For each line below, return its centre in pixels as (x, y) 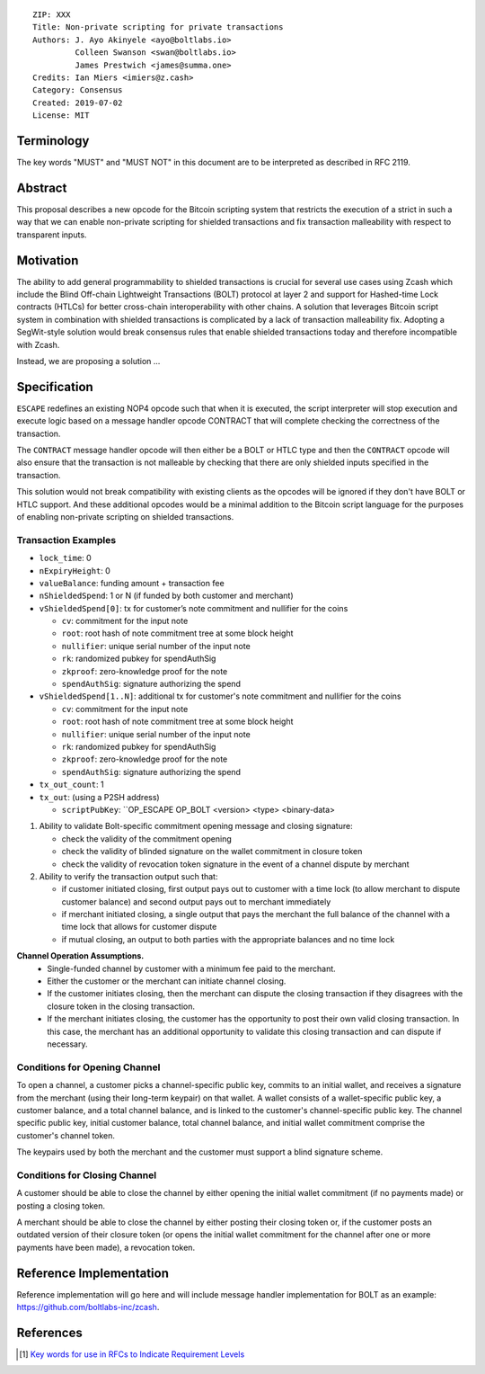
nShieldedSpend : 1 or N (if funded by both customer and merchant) (166, 596)
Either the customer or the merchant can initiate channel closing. (167, 981)
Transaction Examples (66, 540)
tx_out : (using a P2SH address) (100, 797)
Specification (55, 387)
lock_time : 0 (65, 558)
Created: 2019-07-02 (78, 103)
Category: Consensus (78, 90)
